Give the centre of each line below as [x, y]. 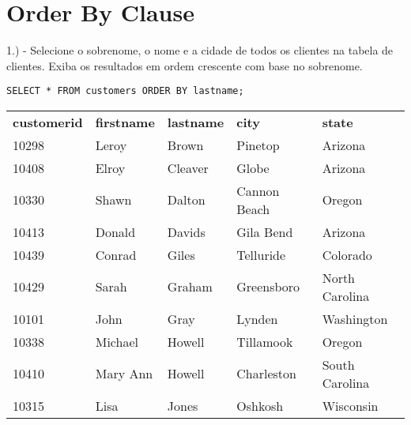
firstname [125, 122]
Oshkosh [260, 405]
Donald [115, 231]
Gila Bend [265, 231]
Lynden [257, 318]
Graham [190, 287]
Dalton [186, 200]
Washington [355, 318]
